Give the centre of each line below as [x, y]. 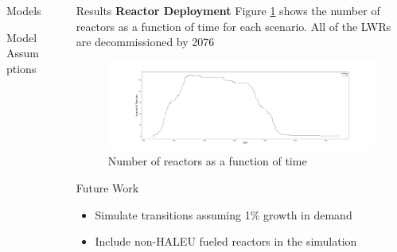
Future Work [107, 187]
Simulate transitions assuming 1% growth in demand [224, 214]
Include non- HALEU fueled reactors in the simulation [226, 241]
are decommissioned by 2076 [145, 42]
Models [24, 10]
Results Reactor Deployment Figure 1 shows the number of [228, 10]
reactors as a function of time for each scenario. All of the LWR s [234, 26]
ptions [21, 68]
